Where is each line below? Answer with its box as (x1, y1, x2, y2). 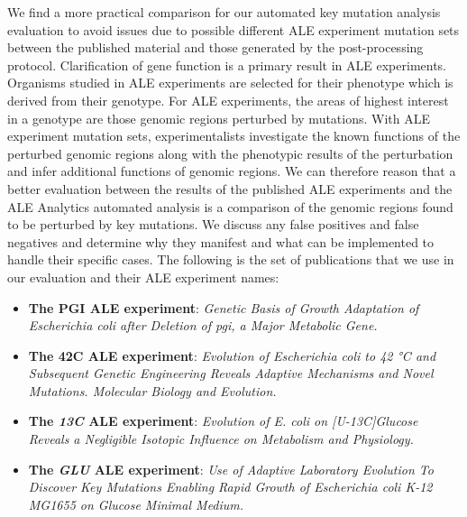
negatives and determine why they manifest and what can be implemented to (7, 232, 435, 251)
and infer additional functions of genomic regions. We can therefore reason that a (7, 162, 456, 180)
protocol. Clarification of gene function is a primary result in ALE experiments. (7, 55, 447, 74)
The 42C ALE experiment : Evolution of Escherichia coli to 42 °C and (28, 346, 436, 365)
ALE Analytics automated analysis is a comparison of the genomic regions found (7, 197, 453, 216)
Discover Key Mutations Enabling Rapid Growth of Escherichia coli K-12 (28, 477, 433, 496)
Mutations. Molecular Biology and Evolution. (28, 381, 277, 400)
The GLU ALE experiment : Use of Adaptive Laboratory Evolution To (28, 459, 434, 478)
